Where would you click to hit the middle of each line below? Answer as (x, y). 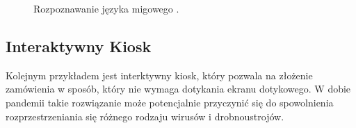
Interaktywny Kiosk (79, 46)
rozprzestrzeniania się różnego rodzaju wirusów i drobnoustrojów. (145, 116)
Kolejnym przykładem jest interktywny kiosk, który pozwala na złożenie (159, 75)
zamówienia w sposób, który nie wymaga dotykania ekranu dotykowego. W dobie (178, 89)
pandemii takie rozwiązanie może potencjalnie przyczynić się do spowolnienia (170, 102)
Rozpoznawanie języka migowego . (106, 8)
